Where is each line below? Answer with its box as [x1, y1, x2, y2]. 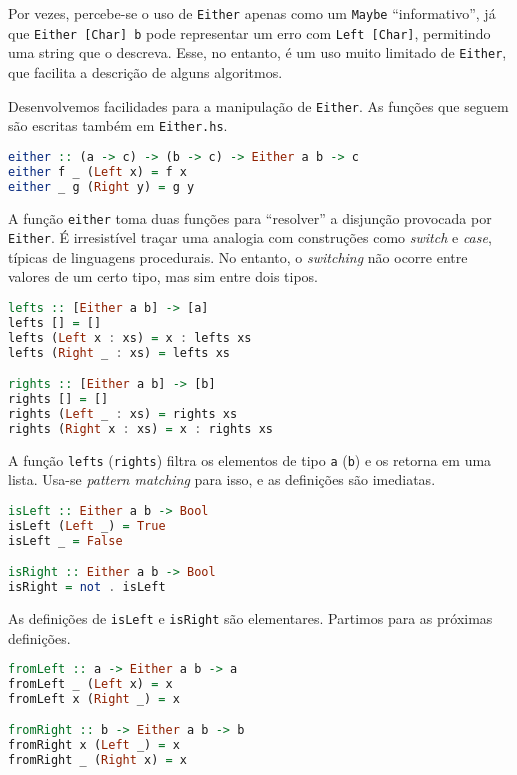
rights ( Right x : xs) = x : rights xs [8, 421, 273, 436]
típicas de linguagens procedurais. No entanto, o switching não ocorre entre [8, 246, 468, 267]
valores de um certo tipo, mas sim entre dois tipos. [8, 266, 319, 287]
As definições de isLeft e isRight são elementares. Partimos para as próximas [8, 607, 493, 628]
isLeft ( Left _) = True [8, 518, 166, 533]
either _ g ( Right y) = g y [8, 179, 195, 194]
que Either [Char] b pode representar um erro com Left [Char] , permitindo [8, 22, 491, 43]
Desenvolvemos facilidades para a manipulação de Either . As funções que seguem [8, 95, 509, 116]
